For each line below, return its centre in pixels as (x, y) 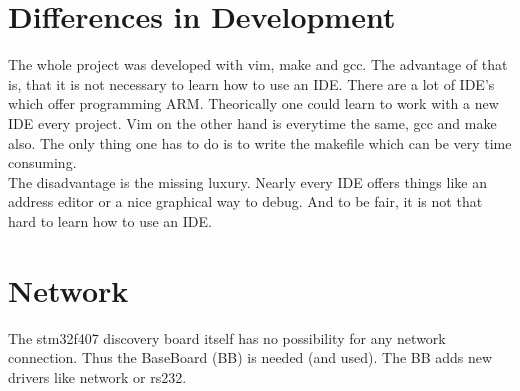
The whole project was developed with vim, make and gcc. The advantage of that (258, 64)
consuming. (42, 162)
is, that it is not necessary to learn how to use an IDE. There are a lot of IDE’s (251, 83)
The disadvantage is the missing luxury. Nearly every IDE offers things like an (247, 181)
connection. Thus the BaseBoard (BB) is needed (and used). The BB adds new (250, 357)
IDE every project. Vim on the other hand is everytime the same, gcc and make (252, 122)
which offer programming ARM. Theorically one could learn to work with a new (253, 103)
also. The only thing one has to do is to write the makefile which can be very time (260, 142)
